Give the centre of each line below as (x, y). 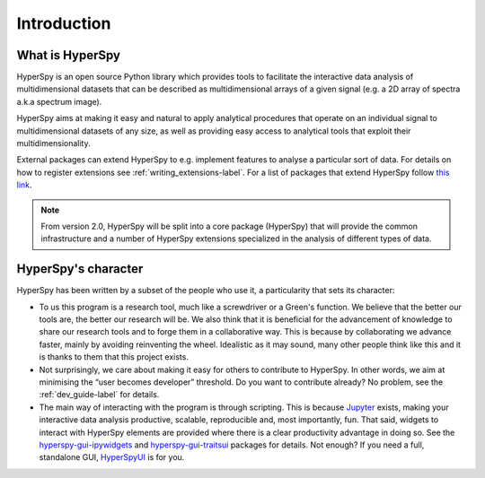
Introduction (64, 23)
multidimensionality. (53, 143)
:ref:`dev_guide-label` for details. (99, 395)
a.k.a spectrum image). (59, 101)
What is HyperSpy (69, 55)
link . (24, 185)
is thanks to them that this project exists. (114, 357)
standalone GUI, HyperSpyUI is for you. (112, 457)
